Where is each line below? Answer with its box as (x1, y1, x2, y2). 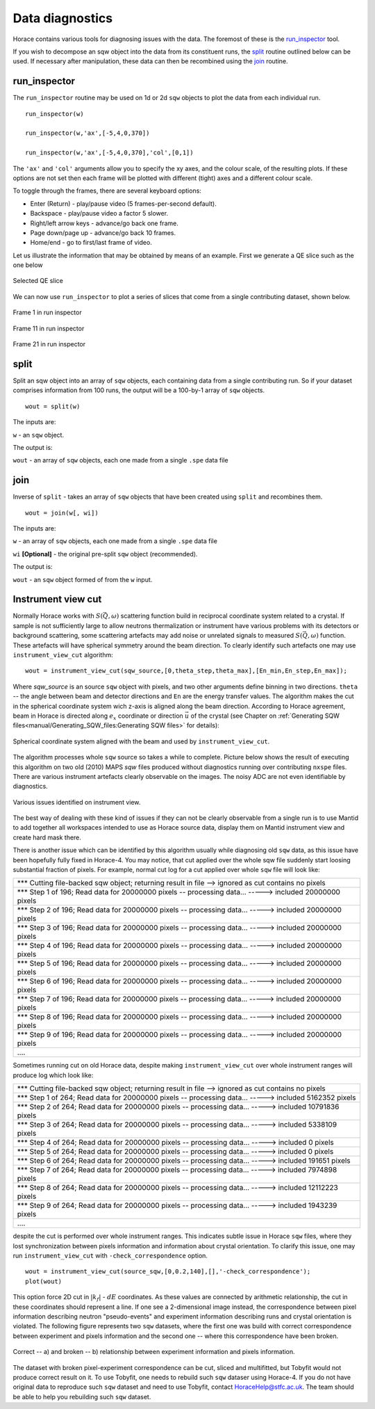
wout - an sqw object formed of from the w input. (12, 575, 153, 583)
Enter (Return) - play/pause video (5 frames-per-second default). (30, 199, 217, 208)
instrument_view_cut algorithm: (12, 651, 114, 659)
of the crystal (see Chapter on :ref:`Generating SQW (190, 711, 340, 720)
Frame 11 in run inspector (12, 324, 85, 332)
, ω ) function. (307, 631, 347, 640)
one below (12, 261, 43, 269)
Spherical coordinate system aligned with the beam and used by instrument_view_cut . (12, 737, 270, 746)
